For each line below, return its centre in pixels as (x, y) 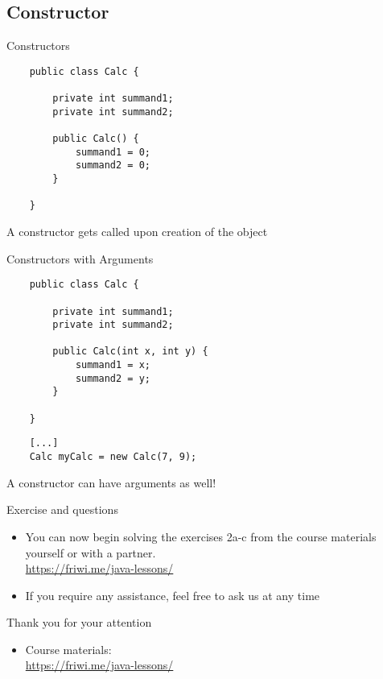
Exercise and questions (62, 509)
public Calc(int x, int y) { (130, 352)
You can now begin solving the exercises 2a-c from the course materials (201, 536)
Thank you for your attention (79, 622)
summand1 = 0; (113, 152)
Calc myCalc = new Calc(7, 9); (113, 457)
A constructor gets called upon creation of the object (137, 232)
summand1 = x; (113, 365)
